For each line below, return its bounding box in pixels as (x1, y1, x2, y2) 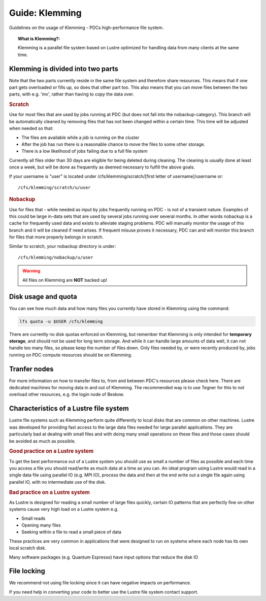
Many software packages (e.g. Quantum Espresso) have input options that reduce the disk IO (9, 554, 199, 560)
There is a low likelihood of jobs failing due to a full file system (21, 148, 148, 154)
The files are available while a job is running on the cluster (21, 134, 140, 140)
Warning (22, 268, 40, 274)
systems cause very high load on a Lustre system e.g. (9, 506, 119, 512)
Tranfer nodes (9, 365, 54, 373)
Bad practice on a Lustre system (9, 489, 90, 496)
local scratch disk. (9, 545, 46, 551)
